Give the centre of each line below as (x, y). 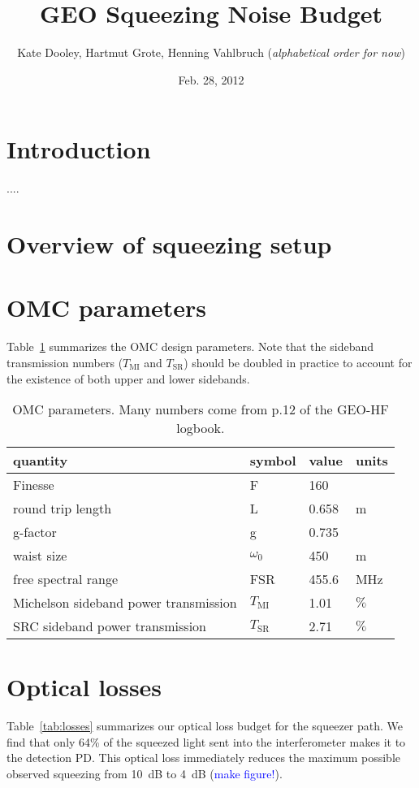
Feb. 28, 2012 (211, 79)
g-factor (35, 532)
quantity (41, 461)
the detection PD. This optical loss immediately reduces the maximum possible (204, 758)
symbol (273, 461)
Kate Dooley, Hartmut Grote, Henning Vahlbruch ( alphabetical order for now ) (211, 52)
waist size (40, 556)
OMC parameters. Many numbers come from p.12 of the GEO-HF (201, 409)
